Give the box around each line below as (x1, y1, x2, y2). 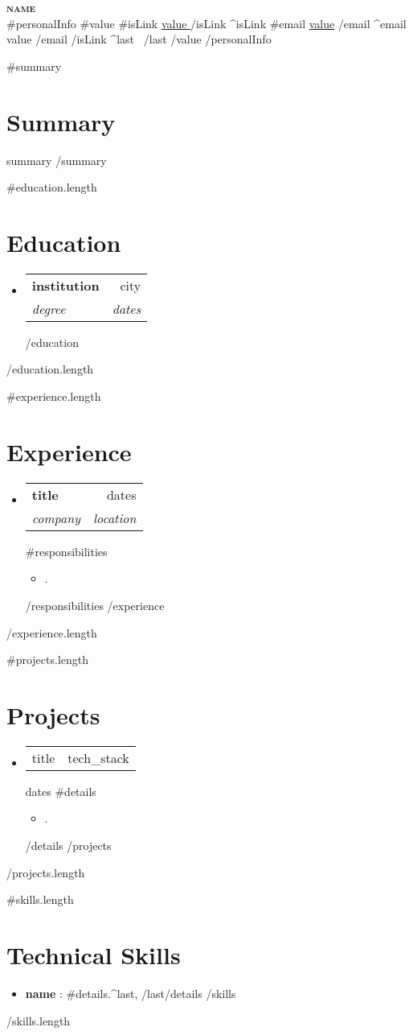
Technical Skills (6, 938, 181, 971)
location (92, 508, 137, 527)
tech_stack (67, 748, 129, 767)
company (31, 508, 80, 527)
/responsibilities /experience (25, 596, 165, 613)
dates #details (25, 782, 96, 799)
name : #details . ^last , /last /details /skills (25, 984, 236, 1001)
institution (31, 275, 100, 295)
